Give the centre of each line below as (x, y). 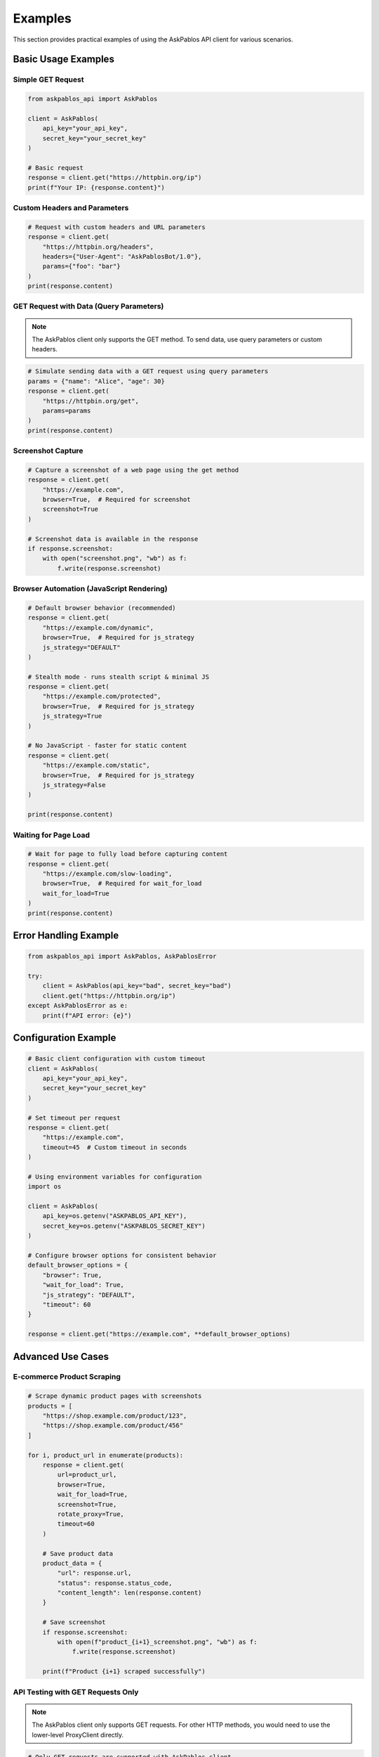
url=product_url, (87, 1475)
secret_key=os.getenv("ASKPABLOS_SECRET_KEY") (124, 1226)
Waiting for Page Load (52, 835)
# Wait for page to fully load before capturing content (128, 854)
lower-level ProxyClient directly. (78, 1735)
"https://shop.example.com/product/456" (113, 1426)
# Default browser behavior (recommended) (102, 608)
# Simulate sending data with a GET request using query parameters (148, 371)
